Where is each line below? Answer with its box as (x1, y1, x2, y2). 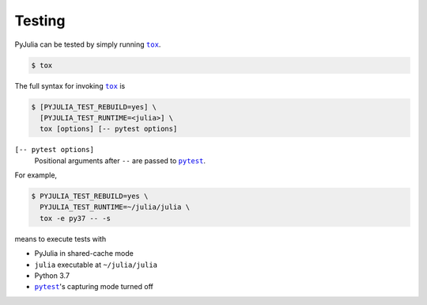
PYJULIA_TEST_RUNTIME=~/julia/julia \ (40, 203, 190, 212)
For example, (14, 170, 58, 180)
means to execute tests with (14, 234, 107, 243)
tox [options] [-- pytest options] (40, 124, 178, 134)
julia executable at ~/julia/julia (34, 260, 158, 269)
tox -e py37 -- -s (40, 214, 111, 223)
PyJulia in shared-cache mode (34, 249, 134, 258)
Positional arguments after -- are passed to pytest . (34, 155, 206, 166)
